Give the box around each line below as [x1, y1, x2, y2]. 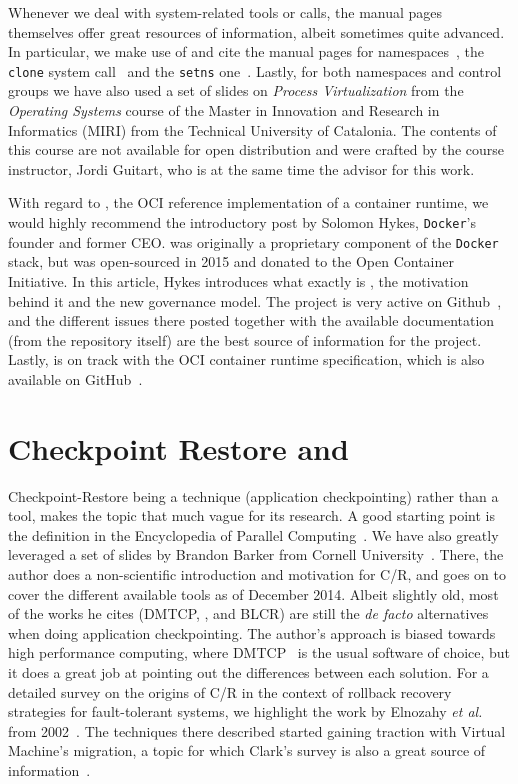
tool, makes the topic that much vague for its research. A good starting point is [8, 505, 496, 526]
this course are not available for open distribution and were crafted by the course [8, 139, 505, 160]
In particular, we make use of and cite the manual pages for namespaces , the [8, 41, 484, 62]
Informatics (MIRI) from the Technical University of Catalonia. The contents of [8, 119, 497, 140]
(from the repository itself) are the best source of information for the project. [8, 329, 482, 350]
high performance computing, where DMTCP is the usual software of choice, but [8, 642, 511, 663]
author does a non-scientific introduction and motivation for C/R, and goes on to [8, 563, 506, 584]
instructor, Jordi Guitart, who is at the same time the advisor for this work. [8, 158, 475, 179]
